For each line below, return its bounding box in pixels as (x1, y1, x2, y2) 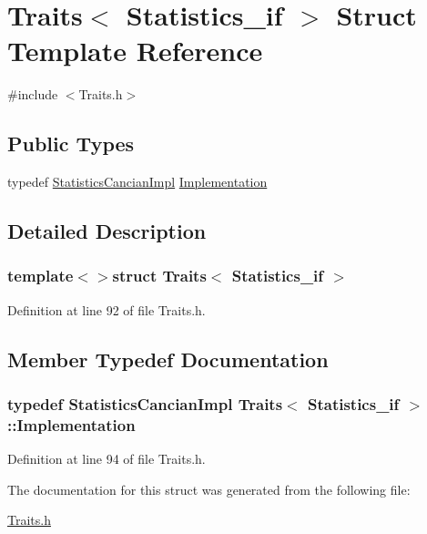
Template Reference (7, 32, 263, 69)
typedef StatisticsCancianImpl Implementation (7, 172, 268, 191)
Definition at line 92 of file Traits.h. (7, 300, 206, 319)
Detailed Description (7, 217, 207, 245)
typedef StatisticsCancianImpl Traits (7, 393, 283, 415)
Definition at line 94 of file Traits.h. (7, 449, 206, 468)
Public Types (7, 129, 135, 158)
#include (7, 85, 58, 104)
